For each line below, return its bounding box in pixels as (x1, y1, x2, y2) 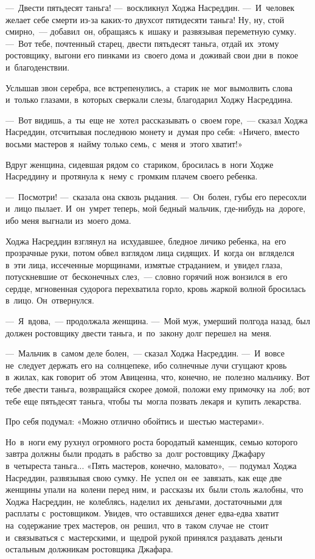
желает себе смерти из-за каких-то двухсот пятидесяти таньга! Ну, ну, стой (5, 13, 285, 26)
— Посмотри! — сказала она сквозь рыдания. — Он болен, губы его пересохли (5, 190, 307, 203)
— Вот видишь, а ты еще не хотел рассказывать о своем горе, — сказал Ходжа (5, 113, 308, 126)
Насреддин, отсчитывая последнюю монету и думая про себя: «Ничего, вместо (5, 125, 300, 138)
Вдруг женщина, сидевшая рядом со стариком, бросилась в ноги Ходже (5, 158, 274, 170)
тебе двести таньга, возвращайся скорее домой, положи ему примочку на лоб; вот (5, 383, 310, 395)
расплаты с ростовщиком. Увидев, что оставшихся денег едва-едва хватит (5, 507, 279, 519)
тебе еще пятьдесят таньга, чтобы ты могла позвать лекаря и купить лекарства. (5, 394, 302, 407)
